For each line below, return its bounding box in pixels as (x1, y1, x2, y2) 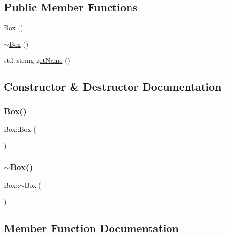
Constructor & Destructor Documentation (4, 79, 222, 94)
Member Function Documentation (4, 220, 179, 235)
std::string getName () (4, 55, 70, 65)
